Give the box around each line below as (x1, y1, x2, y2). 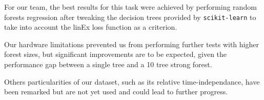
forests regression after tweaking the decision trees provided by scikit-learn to (4, 11, 256, 22)
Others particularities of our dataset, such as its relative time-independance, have (4, 76, 260, 87)
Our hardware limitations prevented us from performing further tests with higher (4, 38, 259, 49)
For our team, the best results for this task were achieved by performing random (4, 2, 257, 12)
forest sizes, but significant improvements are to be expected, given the (4, 49, 227, 59)
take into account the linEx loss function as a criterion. (4, 22, 177, 32)
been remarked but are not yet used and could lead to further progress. (4, 86, 228, 97)
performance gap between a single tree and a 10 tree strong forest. (4, 59, 212, 70)
